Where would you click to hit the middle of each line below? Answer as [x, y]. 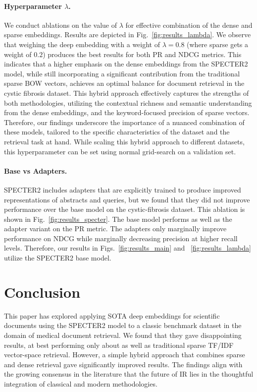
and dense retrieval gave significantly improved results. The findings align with [123, 364]
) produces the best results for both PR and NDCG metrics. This [142, 54]
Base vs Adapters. [36, 170]
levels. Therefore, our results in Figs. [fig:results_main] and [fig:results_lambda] [128, 248]
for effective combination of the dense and [189, 25]
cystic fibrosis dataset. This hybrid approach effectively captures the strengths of [127, 93]
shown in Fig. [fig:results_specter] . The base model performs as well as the [118, 219]
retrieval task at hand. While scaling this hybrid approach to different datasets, [124, 141]
